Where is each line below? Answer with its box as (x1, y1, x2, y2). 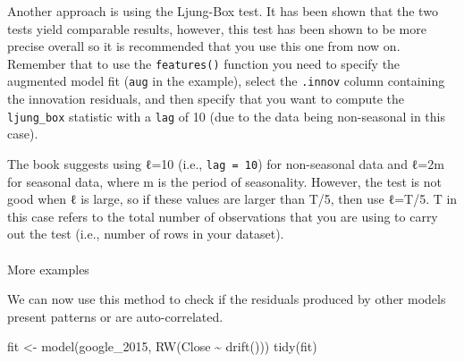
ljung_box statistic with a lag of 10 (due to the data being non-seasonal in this (7, 106, 445, 125)
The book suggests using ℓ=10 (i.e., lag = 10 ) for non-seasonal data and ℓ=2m (7, 154, 444, 173)
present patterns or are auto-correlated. (7, 307, 224, 325)
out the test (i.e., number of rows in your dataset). (7, 224, 284, 243)
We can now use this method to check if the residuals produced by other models (7, 290, 446, 308)
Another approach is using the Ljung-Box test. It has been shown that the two (7, 2, 438, 20)
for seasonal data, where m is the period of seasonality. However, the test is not (7, 172, 442, 190)
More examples (7, 259, 89, 278)
